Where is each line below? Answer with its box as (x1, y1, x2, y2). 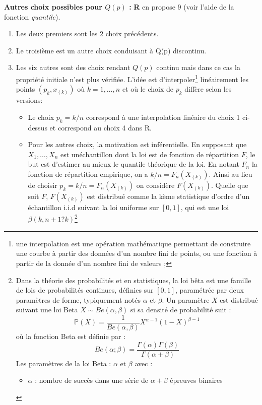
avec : (135, 358, 153, 368)
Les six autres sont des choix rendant (16, 62, 130, 73)
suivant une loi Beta (16, 304, 78, 315)
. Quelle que (211, 179, 248, 190)
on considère (136, 179, 175, 190)
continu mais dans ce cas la (156, 62, 240, 73)
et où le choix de (122, 84, 173, 94)
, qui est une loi (180, 201, 229, 212)
